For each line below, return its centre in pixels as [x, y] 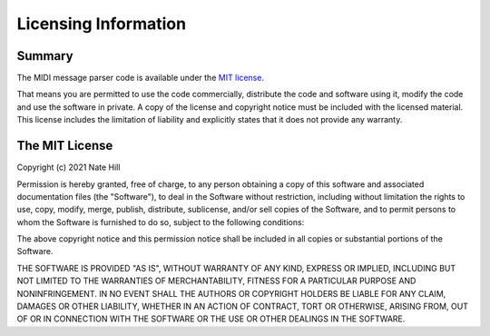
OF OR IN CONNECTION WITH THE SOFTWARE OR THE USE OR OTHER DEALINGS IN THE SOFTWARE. [211, 319]
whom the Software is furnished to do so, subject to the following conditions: [161, 222]
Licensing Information [101, 24]
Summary [45, 56]
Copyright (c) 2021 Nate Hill [69, 167]
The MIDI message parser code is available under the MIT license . [141, 78]
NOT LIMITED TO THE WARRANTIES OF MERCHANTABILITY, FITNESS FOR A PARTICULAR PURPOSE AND [216, 281]
